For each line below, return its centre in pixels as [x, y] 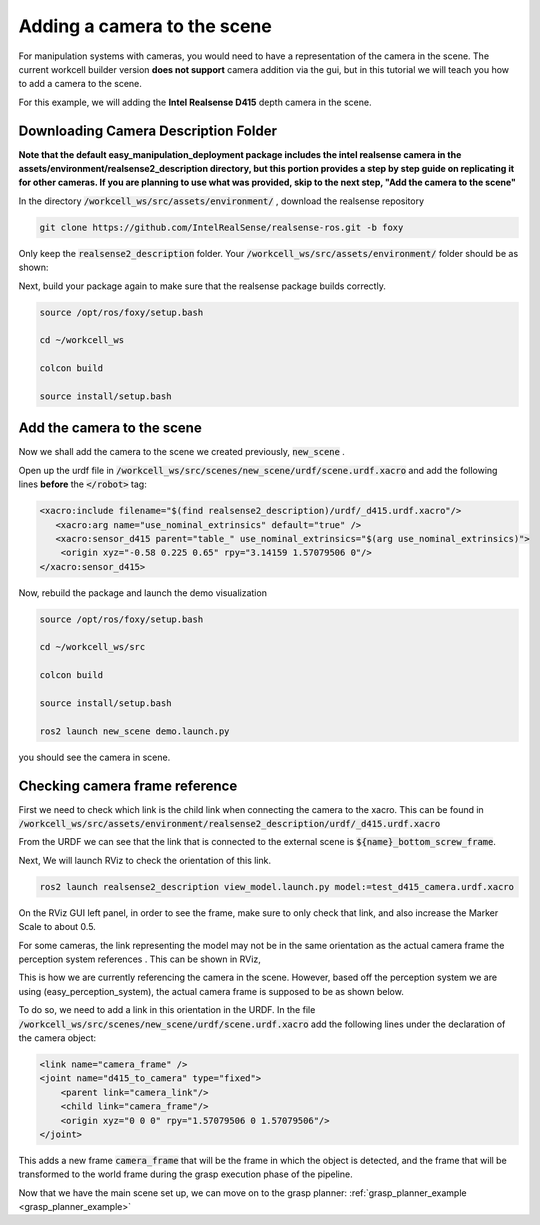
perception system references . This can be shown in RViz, [140, 959]
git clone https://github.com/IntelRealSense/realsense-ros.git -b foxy [221, 227]
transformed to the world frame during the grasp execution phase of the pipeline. [186, 1174]
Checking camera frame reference [128, 785]
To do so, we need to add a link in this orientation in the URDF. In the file [167, 1010]
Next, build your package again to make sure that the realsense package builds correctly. [202, 286]
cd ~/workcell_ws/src [92, 647]
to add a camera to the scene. [80, 84]
